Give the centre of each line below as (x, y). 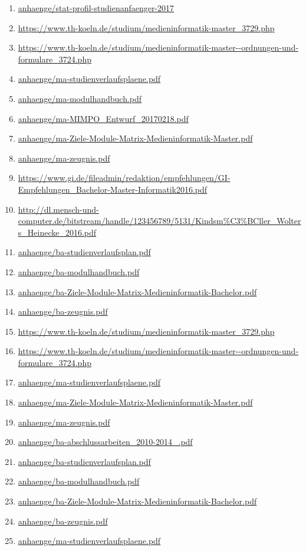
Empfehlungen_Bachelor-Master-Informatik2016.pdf (113, 189)
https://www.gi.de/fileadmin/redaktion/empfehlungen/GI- (124, 178)
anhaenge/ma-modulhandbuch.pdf (80, 98)
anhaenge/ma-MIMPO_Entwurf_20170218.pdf (103, 118)
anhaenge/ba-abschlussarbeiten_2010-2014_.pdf (105, 442)
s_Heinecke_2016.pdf (57, 232)
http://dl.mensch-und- (58, 209)
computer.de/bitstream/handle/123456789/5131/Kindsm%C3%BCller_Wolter (159, 221)
